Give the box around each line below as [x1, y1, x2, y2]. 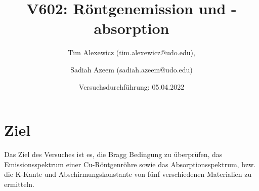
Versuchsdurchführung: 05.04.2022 [78, 81, 185, 92]
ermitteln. [4, 178, 34, 189]
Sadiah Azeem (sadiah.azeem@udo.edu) [70, 64, 193, 74]
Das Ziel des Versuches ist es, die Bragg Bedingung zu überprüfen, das [4, 149, 223, 160]
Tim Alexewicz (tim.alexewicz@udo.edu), [68, 47, 195, 58]
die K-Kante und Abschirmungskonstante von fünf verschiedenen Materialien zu [4, 169, 252, 179]
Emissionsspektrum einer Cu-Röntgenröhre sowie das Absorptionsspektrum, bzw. [4, 159, 256, 169]
